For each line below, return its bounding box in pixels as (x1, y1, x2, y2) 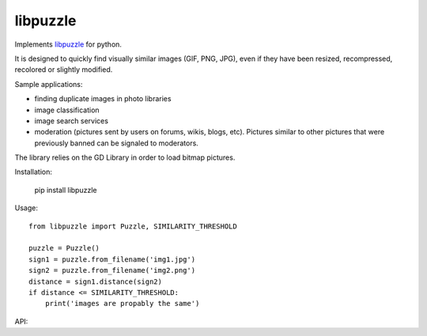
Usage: (14, 203, 39, 213)
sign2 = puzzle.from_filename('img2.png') (28, 266, 196, 275)
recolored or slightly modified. (14, 65, 113, 74)
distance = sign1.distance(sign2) (28, 277, 162, 286)
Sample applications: (14, 79, 83, 89)
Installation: (14, 167, 53, 177)
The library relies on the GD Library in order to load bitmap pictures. (14, 153, 236, 162)
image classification (34, 105, 100, 115)
